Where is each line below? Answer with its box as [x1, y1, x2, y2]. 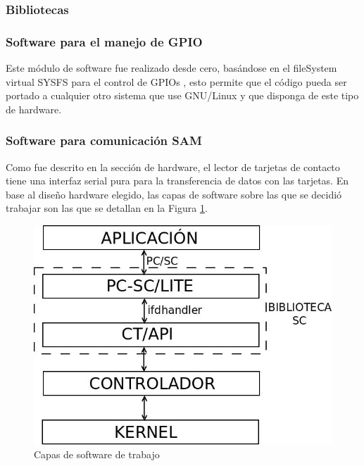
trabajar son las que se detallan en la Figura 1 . [6, 201, 208, 215]
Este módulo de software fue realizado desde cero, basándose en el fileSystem [6, 61, 337, 75]
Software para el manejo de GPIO [6, 32, 203, 50]
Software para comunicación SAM [6, 132, 202, 149]
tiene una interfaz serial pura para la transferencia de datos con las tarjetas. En [6, 173, 349, 188]
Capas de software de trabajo [34, 447, 160, 462]
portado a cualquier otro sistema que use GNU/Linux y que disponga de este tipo [6, 88, 359, 103]
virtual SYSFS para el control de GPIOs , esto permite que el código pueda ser [6, 74, 347, 89]
